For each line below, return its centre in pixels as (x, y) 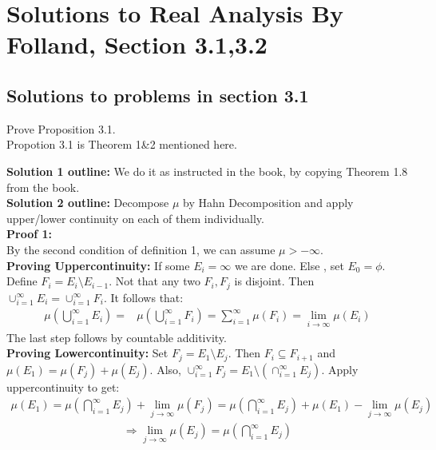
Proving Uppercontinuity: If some (98, 265)
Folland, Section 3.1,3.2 (137, 44)
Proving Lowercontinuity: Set (87, 353)
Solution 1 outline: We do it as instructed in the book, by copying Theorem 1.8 (207, 171)
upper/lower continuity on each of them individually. (135, 218)
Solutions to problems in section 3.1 (158, 95)
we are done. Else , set (289, 265)
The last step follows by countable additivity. (117, 337)
